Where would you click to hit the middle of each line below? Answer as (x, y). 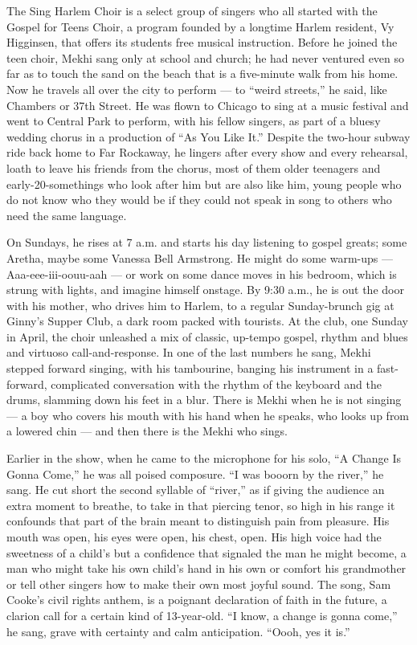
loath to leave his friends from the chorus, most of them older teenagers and (194, 167)
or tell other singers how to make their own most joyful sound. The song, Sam (199, 584)
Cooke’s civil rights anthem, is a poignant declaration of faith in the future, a (197, 600)
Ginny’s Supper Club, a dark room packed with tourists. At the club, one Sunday (207, 321)
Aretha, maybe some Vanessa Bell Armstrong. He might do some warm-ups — (200, 257)
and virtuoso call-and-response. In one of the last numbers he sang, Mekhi (189, 352)
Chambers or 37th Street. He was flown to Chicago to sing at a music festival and (208, 105)
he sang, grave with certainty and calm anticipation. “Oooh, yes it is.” (178, 631)
